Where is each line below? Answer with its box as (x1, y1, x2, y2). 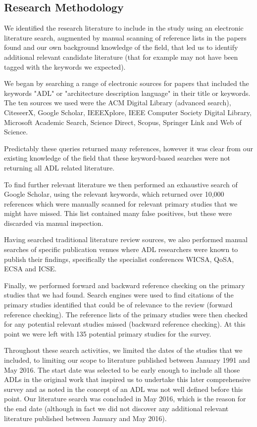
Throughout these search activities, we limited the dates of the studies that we (4, 345, 243, 355)
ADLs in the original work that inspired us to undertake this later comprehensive (4, 374, 251, 384)
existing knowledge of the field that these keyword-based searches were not (4, 153, 231, 163)
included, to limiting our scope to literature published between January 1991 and (4, 355, 250, 365)
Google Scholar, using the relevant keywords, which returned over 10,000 (4, 189, 224, 199)
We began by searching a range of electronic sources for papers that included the (4, 78, 249, 88)
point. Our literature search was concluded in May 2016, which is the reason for (4, 393, 246, 404)
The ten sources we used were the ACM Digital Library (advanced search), (4, 97, 231, 108)
